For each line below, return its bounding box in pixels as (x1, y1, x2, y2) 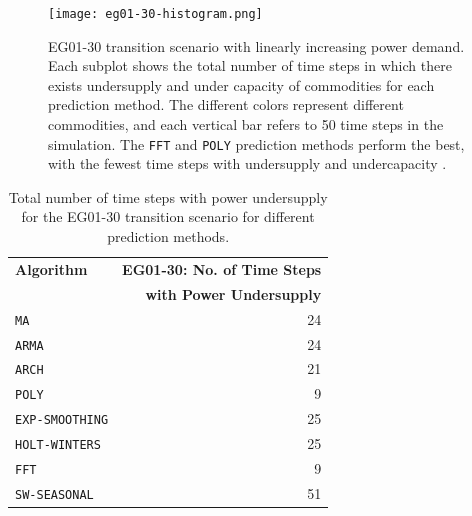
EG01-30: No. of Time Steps (122, 258, 322, 279)
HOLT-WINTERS (15, 438, 101, 453)
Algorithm (15, 258, 88, 279)
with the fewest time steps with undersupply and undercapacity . (48, 153, 447, 174)
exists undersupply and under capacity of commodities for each (48, 74, 435, 95)
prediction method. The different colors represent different (48, 94, 404, 115)
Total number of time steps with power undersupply (8, 186, 328, 207)
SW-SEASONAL (15, 487, 94, 502)
